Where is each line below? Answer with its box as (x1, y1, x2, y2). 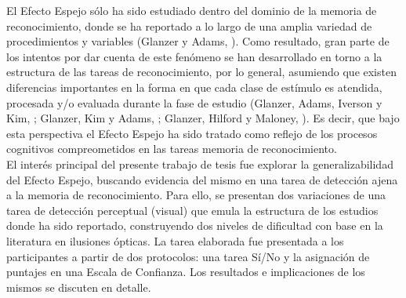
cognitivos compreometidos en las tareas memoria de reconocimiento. (6, 140, 337, 157)
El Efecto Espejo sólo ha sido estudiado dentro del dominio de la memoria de (6, 2, 377, 18)
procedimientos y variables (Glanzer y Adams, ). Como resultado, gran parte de (6, 33, 390, 49)
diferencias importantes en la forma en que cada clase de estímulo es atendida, (6, 78, 382, 95)
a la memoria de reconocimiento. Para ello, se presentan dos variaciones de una (6, 187, 386, 203)
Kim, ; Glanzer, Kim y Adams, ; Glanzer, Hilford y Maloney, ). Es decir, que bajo (6, 110, 400, 126)
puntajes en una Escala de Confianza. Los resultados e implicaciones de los (6, 263, 365, 280)
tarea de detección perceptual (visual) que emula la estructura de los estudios (6, 202, 379, 218)
